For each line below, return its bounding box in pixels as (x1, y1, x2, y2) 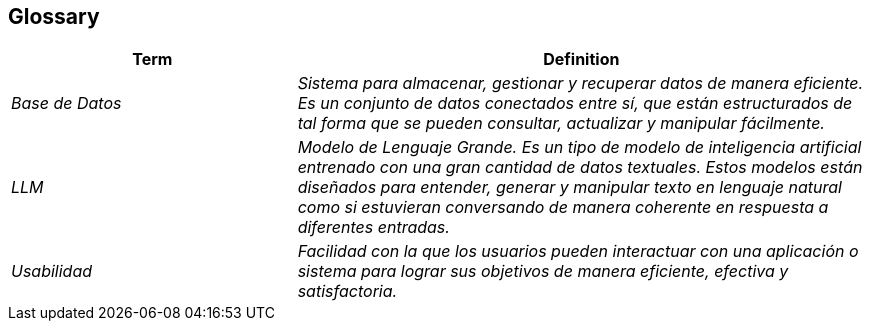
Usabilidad (11, 261, 93, 282)
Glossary (8, 4, 100, 29)
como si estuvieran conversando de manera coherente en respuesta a (297, 197, 829, 218)
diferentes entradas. (297, 217, 450, 238)
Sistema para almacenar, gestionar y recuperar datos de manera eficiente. (297, 73, 864, 94)
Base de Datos (11, 93, 122, 114)
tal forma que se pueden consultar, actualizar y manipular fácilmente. (297, 113, 825, 134)
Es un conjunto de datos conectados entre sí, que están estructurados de (297, 93, 853, 114)
